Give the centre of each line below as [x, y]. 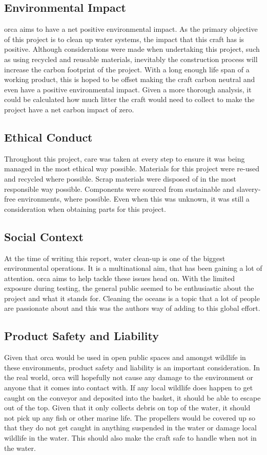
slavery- [249, 189]
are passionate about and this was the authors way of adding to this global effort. [132, 308]
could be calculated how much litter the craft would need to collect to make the [129, 99]
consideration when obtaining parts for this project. [85, 209]
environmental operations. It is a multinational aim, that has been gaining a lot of [133, 268]
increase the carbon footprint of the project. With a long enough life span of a [127, 69]
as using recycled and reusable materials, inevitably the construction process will [131, 59]
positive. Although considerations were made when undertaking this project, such [132, 49]
